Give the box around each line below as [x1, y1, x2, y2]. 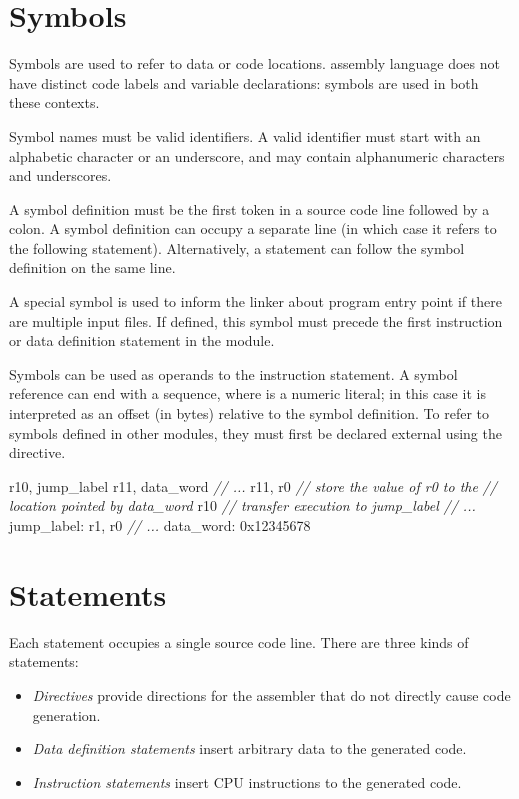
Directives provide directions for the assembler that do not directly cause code [32, 684, 511, 705]
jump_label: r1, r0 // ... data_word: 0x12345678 [9, 515, 311, 535]
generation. [32, 704, 101, 725]
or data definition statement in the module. [9, 330, 275, 351]
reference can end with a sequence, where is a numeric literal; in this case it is [9, 383, 486, 404]
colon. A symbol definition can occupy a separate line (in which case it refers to [9, 218, 497, 239]
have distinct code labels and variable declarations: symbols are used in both [9, 72, 479, 93]
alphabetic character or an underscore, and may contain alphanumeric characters [9, 145, 505, 166]
